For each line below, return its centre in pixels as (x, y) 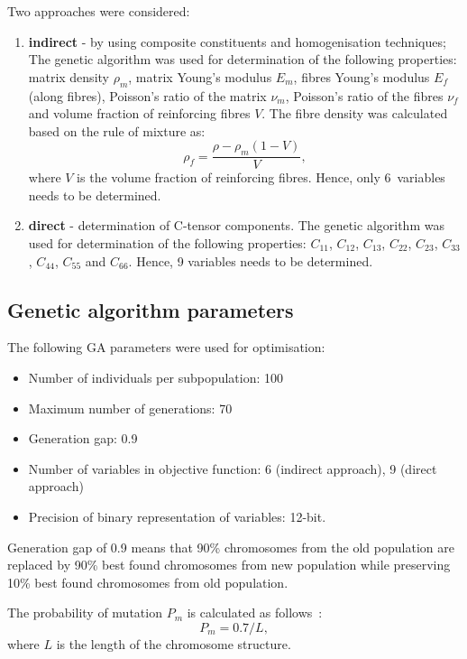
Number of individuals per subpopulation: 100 (156, 377)
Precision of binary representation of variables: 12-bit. (177, 516)
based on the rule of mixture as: (117, 130)
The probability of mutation (85, 613)
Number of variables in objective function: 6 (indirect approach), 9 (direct (233, 468)
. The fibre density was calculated (355, 113)
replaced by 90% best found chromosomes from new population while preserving (229, 565)
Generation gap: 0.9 (83, 438)
